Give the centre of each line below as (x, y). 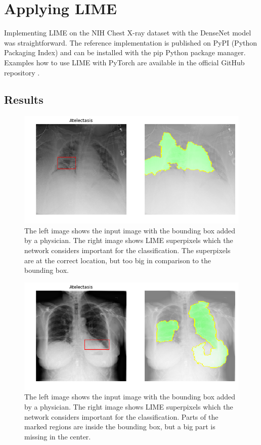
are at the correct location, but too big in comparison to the (118, 260)
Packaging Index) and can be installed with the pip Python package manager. (125, 52)
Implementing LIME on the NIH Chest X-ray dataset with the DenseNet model (128, 33)
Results (24, 99)
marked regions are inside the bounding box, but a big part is (120, 427)
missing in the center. (58, 436)
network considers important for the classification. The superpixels (127, 250)
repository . (22, 72)
